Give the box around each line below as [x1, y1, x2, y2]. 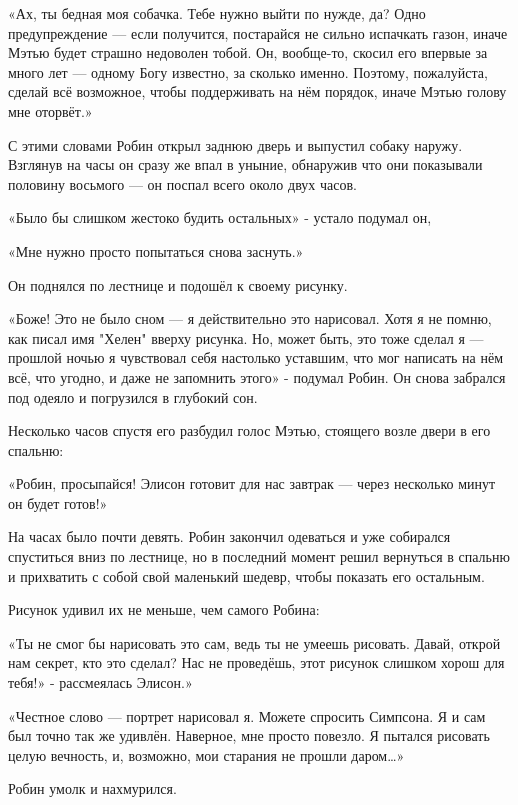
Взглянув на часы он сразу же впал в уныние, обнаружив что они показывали [8, 154, 483, 175]
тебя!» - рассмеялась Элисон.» [8, 672, 193, 693]
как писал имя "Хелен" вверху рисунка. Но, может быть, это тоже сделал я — [8, 327, 484, 348]
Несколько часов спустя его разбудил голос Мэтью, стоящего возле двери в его [8, 420, 491, 441]
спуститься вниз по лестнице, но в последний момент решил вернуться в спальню [8, 546, 510, 567]
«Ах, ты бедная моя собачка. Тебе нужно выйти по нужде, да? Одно [8, 3, 426, 23]
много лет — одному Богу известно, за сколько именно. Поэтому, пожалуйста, [8, 61, 488, 82]
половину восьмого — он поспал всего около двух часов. [8, 173, 357, 194]
